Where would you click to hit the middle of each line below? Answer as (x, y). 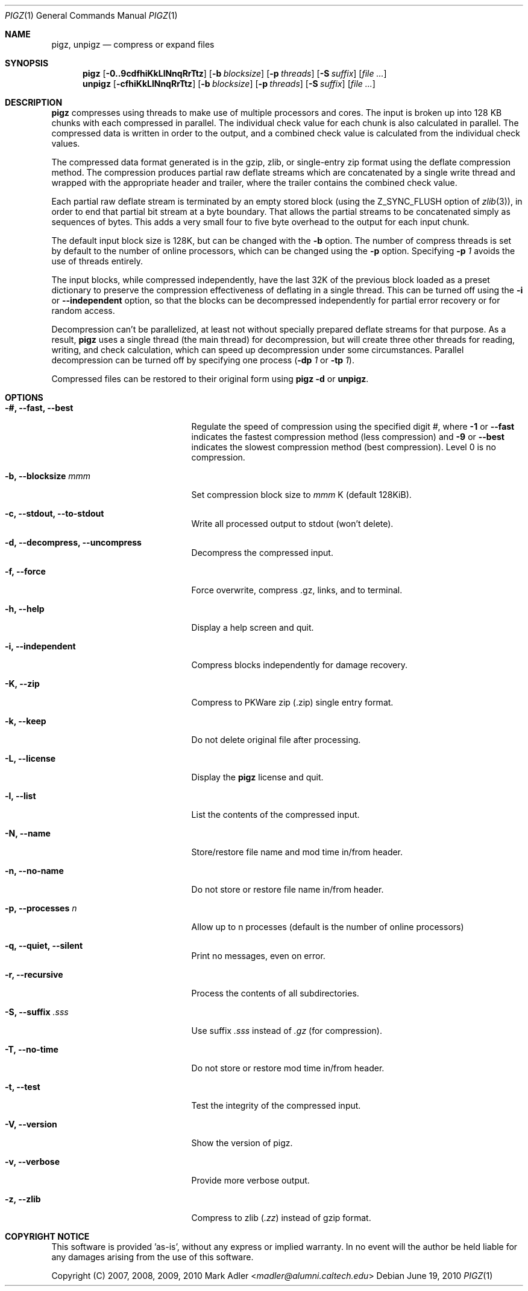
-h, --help (25, 609)
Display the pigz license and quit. (257, 777)
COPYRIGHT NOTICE (47, 1236)
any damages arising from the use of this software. (152, 1257)
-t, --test (23, 1087)
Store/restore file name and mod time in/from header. (297, 852)
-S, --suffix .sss (37, 1012)
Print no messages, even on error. (258, 956)
